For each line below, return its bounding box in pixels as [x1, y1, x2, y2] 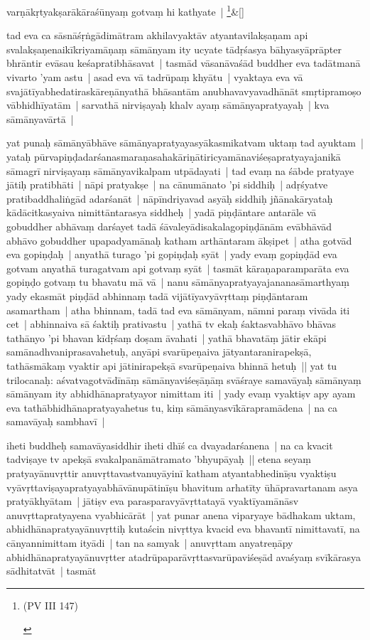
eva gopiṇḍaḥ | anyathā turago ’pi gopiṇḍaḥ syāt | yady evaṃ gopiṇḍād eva [6, 247, 337, 262]
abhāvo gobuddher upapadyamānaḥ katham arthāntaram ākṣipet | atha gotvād [6, 233, 352, 247]
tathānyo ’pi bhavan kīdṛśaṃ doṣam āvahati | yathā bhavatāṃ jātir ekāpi [6, 330, 327, 345]
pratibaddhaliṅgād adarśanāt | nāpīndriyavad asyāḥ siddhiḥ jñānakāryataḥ [6, 191, 333, 206]
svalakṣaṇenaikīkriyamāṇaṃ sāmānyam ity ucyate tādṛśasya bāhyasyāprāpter [6, 41, 342, 56]
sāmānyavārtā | [6, 111, 74, 126]
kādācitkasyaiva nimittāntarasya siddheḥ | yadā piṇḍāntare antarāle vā [6, 205, 317, 220]
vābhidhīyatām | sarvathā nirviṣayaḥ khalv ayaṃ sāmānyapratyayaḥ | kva [6, 97, 330, 112]
